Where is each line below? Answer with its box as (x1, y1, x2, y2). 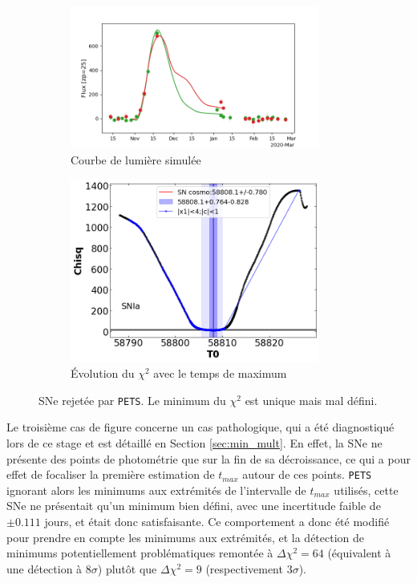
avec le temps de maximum (153, 365, 287, 382)
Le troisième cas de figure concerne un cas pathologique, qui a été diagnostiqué (6, 419, 395, 435)
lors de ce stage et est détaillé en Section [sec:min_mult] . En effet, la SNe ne (6, 435, 383, 451)
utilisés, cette (334, 481, 399, 498)
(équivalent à (327, 545, 391, 561)
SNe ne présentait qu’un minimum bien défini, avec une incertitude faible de (6, 497, 381, 514)
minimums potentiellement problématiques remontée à (6, 545, 273, 561)
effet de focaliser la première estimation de (6, 466, 215, 483)
